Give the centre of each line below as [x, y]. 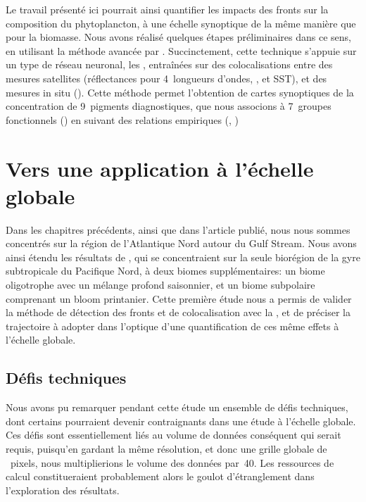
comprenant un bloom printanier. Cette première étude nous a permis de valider [179, 298]
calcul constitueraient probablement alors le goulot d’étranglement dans [160, 476]
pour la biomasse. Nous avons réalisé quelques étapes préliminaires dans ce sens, [178, 37]
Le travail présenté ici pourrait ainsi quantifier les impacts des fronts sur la [167, 9]
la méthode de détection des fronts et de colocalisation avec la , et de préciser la [178, 312]
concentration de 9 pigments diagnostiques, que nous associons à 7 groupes [169, 106]
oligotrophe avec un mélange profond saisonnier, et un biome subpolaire [160, 285]
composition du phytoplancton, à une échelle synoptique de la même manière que [181, 23]
